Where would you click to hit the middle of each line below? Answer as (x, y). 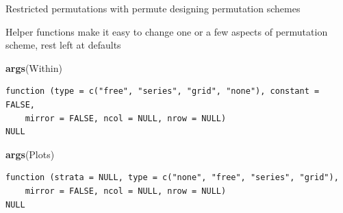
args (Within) (34, 67)
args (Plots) (30, 154)
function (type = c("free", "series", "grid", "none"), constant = (163, 91)
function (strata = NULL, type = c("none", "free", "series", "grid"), (172, 178)
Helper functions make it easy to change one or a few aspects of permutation (167, 31)
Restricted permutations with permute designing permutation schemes (153, 8)
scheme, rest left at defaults (63, 45)
